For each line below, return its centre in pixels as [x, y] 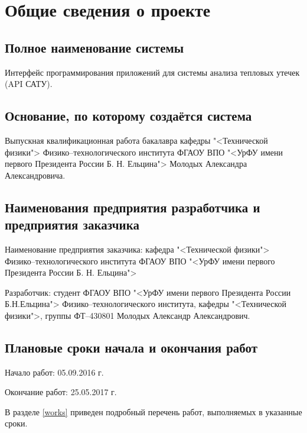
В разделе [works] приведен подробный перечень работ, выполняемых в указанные [153, 411]
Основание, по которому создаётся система [128, 116]
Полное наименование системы [94, 47]
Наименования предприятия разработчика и [133, 207]
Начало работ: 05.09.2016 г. [54, 372]
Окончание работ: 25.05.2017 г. [61, 392]
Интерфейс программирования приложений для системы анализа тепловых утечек [152, 72]
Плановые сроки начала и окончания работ [131, 347]
